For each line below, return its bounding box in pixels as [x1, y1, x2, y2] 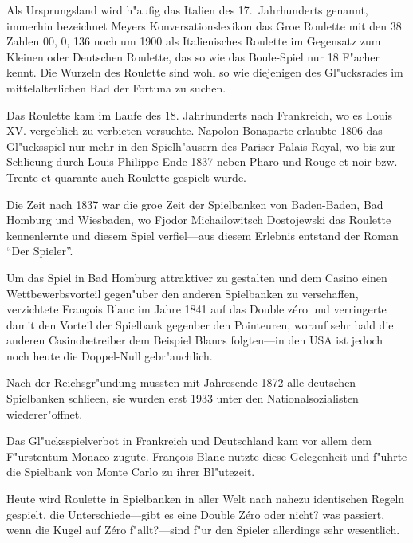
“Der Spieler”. [6, 242, 73, 259]
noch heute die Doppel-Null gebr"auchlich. [6, 347, 213, 364]
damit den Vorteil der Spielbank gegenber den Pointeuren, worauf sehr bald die [6, 316, 394, 332]
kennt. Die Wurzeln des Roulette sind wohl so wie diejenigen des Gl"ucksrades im [6, 64, 403, 81]
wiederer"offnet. [6, 405, 83, 422]
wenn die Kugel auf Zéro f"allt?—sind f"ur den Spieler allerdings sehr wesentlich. [6, 521, 400, 538]
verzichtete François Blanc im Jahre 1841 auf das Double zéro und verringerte [6, 301, 387, 317]
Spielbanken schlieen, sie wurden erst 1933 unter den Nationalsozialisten [6, 390, 359, 407]
